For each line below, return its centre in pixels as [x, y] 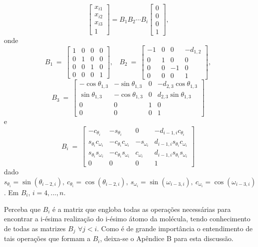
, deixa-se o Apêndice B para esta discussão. [167, 238]
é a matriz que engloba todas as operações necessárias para [142, 209]
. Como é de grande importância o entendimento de [175, 228]
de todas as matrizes [35, 228]
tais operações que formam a [47, 238]
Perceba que [22, 209]
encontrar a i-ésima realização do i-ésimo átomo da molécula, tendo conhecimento [127, 219]
